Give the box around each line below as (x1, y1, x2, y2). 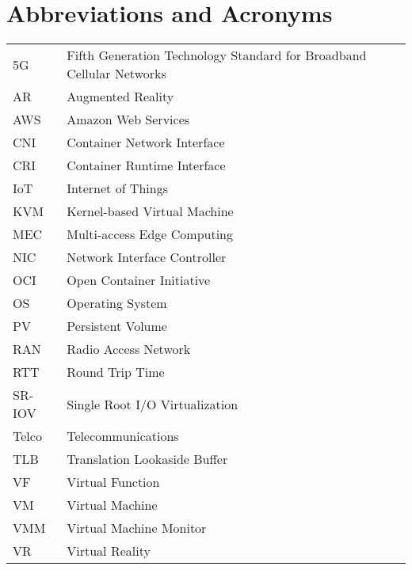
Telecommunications (67, 427, 179, 446)
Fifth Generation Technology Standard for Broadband (67, 46, 367, 65)
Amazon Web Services (67, 110, 190, 129)
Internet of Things (67, 179, 168, 198)
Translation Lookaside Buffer (67, 450, 228, 469)
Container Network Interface (67, 133, 225, 152)
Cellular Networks (67, 64, 166, 83)
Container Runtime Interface (67, 156, 226, 175)
